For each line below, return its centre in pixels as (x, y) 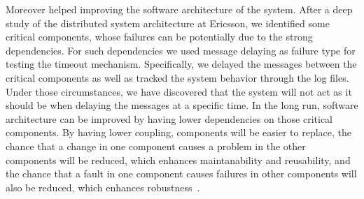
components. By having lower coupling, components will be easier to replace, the (179, 132)
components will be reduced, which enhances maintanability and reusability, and (178, 160)
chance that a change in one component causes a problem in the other (156, 146)
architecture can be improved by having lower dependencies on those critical (169, 118)
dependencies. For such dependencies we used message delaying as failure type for (181, 50)
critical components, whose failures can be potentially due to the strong (159, 37)
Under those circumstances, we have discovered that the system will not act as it (179, 91)
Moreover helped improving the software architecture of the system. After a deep (179, 9)
